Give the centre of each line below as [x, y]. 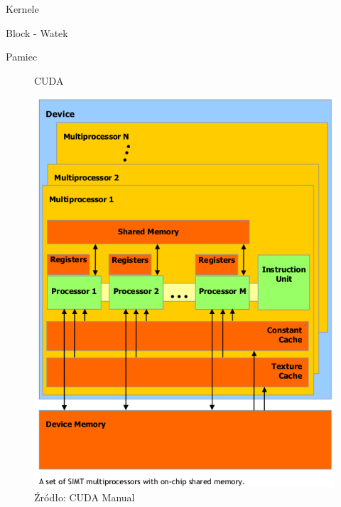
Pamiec [22, 57]
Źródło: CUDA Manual [85, 497]
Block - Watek [37, 32]
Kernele [22, 9]
